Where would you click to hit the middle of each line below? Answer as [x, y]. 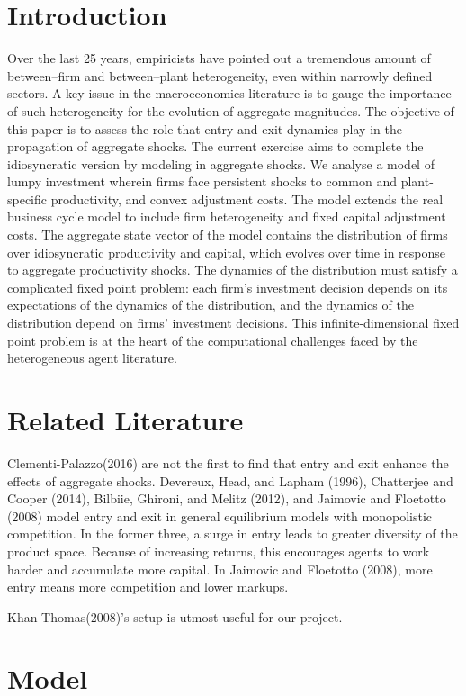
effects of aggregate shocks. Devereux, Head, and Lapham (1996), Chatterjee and [230, 480]
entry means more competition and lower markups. [148, 587]
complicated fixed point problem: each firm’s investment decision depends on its [228, 287]
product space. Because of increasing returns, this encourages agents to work [219, 551]
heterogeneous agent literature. [92, 358]
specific [27, 199]
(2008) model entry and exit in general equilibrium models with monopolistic [220, 515]
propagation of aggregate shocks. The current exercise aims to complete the [215, 146]
